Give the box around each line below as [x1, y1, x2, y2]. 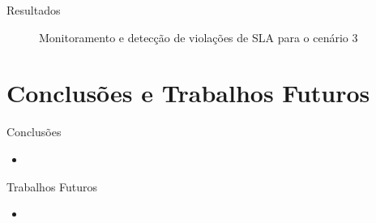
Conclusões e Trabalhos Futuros [6, 76, 370, 109]
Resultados [6, 2, 61, 18]
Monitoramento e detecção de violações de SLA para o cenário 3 [39, 28, 358, 45]
